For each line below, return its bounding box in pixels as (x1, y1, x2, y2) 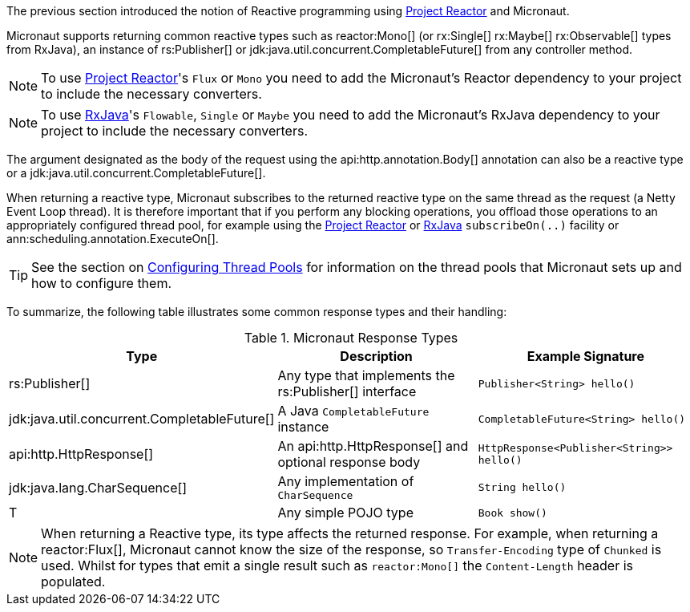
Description (340, 348, 413, 364)
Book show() (478, 506, 547, 519)
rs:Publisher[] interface (277, 383, 417, 399)
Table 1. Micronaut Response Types (244, 330, 458, 346)
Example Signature (527, 348, 644, 364)
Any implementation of (277, 473, 414, 489)
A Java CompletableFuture (277, 403, 430, 419)
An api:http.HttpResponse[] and (277, 438, 469, 454)
